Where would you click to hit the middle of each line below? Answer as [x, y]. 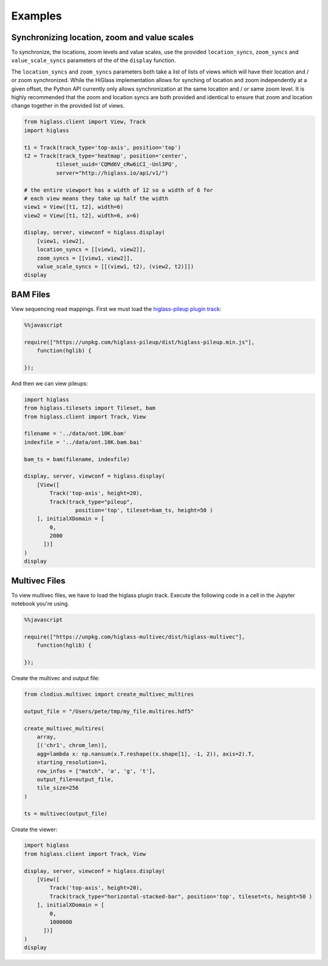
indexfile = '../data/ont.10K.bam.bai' [83, 442]
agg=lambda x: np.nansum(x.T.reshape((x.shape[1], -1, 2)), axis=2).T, [146, 754]
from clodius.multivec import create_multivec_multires [109, 694]
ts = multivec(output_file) [66, 813]
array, [46, 737]
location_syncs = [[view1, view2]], [91, 250]
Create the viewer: [34, 829]
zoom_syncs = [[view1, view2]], [85, 258]
